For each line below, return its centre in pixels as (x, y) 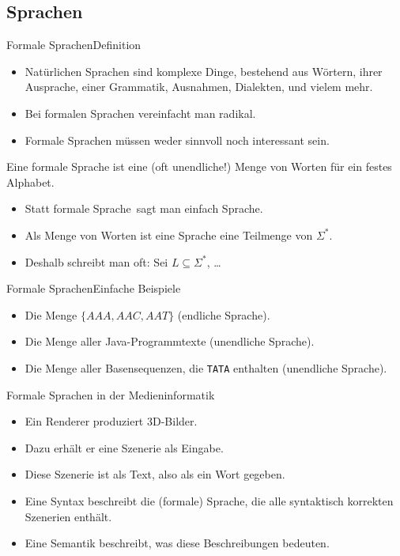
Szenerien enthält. (68, 516)
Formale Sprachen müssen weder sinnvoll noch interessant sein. (177, 140)
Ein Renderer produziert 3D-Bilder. (111, 421)
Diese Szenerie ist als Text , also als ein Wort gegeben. (155, 474)
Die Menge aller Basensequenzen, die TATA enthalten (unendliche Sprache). (206, 367)
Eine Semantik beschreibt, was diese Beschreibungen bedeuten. (177, 543)
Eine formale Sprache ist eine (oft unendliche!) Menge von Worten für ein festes (199, 166)
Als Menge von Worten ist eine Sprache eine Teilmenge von (169, 235)
